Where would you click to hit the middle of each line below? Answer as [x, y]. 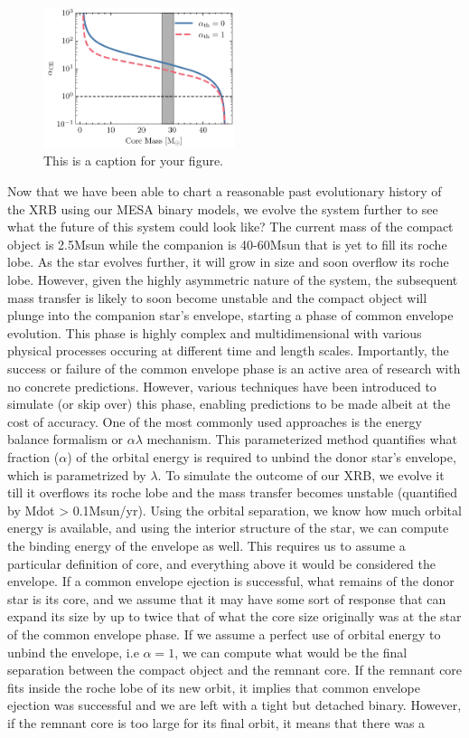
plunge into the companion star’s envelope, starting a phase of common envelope [230, 315]
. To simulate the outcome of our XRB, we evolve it [301, 474]
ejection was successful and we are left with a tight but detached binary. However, [234, 705]
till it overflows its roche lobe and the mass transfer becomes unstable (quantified [233, 492]
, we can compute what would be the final [291, 652]
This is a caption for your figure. [134, 161]
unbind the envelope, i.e [73, 652]
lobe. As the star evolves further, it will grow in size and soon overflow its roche [228, 262]
